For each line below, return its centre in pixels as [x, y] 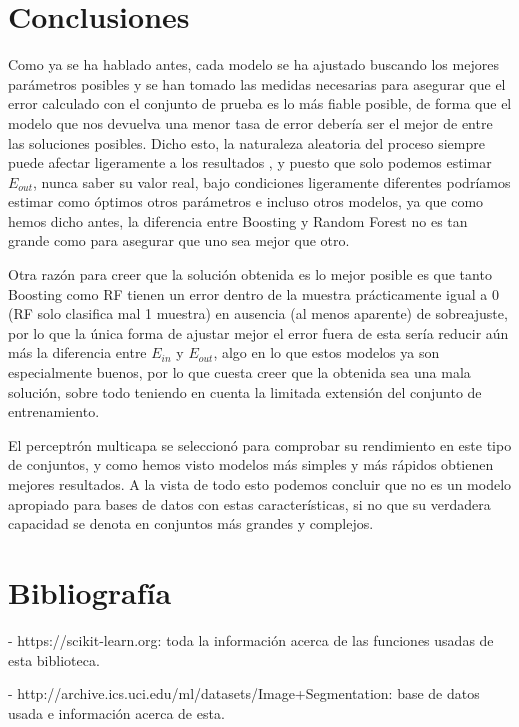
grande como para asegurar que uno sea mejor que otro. [179, 240]
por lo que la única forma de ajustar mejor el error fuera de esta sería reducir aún [258, 332]
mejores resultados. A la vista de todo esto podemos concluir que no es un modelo [260, 484]
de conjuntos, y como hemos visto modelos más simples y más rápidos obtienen [251, 464]
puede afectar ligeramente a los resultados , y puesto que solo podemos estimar [250, 162]
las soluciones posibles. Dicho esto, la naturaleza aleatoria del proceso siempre [246, 142]
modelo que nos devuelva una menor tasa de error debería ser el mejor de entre [250, 122]
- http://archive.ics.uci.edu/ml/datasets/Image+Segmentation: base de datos [244, 693]
